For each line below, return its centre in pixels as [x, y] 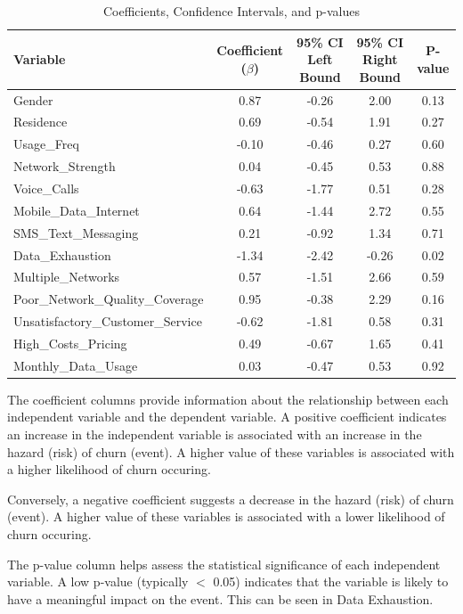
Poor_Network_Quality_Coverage [109, 299]
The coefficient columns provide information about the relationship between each [228, 399]
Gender [33, 99]
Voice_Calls [46, 188]
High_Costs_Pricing [70, 343]
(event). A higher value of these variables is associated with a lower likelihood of [226, 516]
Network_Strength [65, 166]
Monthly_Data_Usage [76, 365]
